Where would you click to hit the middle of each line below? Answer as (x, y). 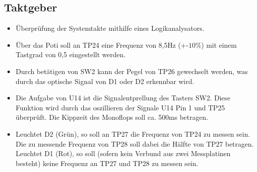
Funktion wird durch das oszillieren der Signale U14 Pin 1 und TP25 (120, 107)
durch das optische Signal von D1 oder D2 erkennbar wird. (105, 81)
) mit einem (219, 44)
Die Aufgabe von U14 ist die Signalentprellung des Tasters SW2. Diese (123, 98)
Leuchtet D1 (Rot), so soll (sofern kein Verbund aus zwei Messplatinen (123, 153)
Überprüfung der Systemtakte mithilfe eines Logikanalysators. (110, 28)
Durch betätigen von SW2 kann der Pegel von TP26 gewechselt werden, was (132, 71)
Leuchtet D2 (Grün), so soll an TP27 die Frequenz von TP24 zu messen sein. (133, 133)
